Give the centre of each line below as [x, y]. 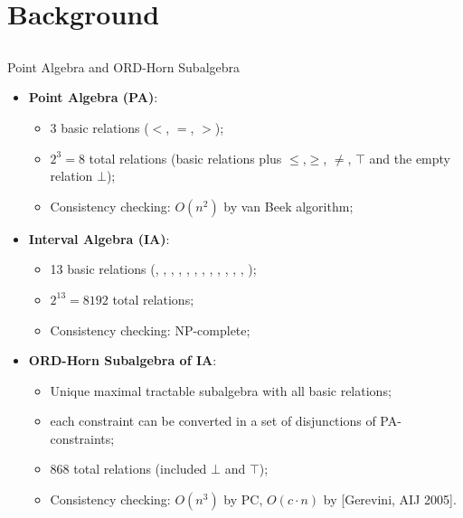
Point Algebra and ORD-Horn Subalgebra [124, 66]
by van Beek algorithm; [288, 206]
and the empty [410, 158]
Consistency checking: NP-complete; [150, 330]
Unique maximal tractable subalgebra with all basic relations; [221, 390]
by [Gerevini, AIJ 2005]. [390, 499]
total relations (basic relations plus [185, 158]
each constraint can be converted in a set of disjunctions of [213, 421]
